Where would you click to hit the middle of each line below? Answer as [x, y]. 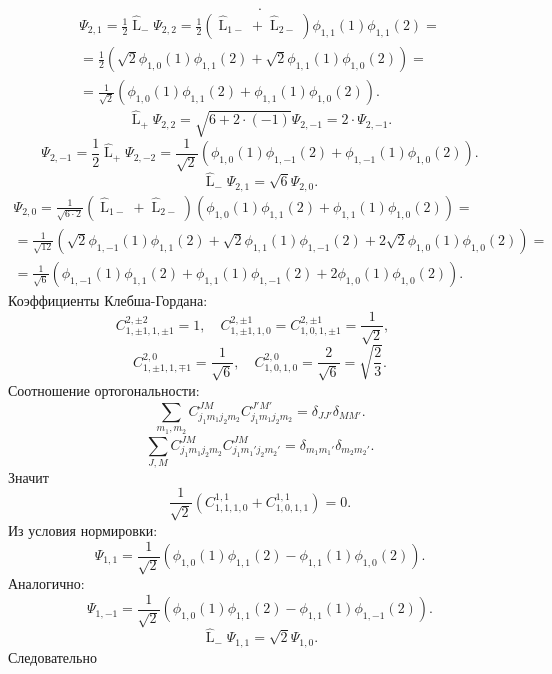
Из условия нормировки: [83, 529]
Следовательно [52, 656]
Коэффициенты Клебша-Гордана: [108, 299]
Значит [28, 476]
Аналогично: [46, 582]
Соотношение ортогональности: [104, 389]
